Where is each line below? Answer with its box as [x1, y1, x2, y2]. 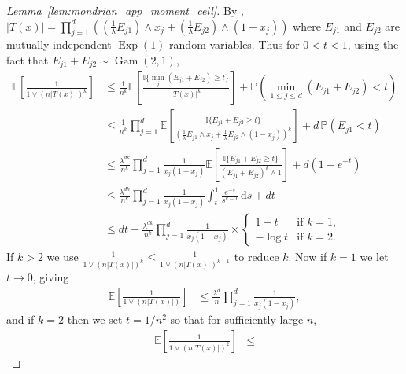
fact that [6, 51, 49, 68]
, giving [32, 269, 69, 285]
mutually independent [6, 36, 112, 53]
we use [46, 248, 79, 265]
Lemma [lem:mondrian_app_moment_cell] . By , [6, 2, 244, 18]
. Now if [288, 248, 327, 265]
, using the [347, 36, 399, 53]
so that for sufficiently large [170, 311, 304, 328]
